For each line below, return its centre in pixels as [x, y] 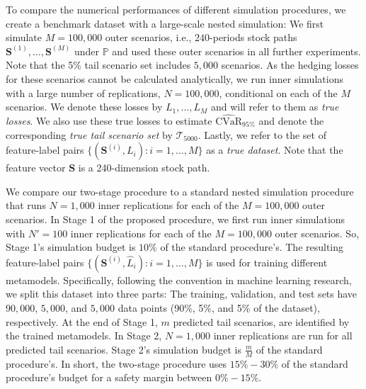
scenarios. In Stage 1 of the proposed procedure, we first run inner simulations [176, 219]
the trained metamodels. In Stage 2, [84, 336]
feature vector [36, 168]
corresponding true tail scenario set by [89, 134]
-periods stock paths [253, 37]
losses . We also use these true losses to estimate [109, 120]
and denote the [291, 120]
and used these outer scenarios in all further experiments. [236, 51]
